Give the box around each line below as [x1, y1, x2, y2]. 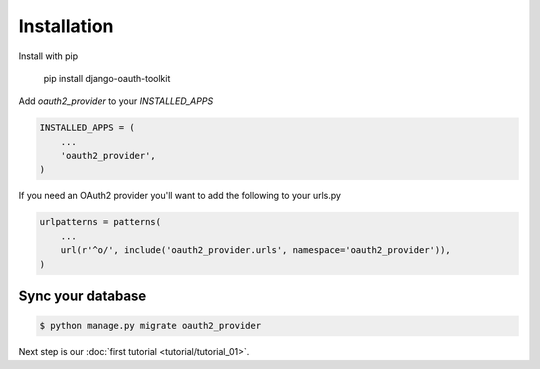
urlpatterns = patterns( [39, 216, 162, 228]
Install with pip [18, 50, 79, 62]
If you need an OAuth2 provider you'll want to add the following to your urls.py [18, 190, 342, 202]
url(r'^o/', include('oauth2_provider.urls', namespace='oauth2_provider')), [60, 245, 452, 256]
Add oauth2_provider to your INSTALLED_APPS [18, 95, 214, 107]
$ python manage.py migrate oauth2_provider [39, 320, 262, 332]
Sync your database [18, 288, 147, 305]
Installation [18, 15, 114, 37]
